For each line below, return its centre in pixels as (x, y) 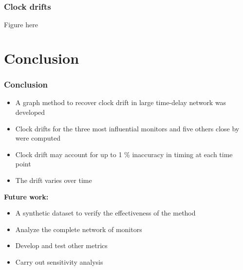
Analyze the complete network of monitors (79, 229)
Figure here (21, 25)
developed (30, 112)
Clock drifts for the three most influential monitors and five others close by (127, 128)
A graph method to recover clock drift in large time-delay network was (121, 102)
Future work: (26, 196)
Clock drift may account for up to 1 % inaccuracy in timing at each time (124, 154)
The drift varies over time (54, 180)
